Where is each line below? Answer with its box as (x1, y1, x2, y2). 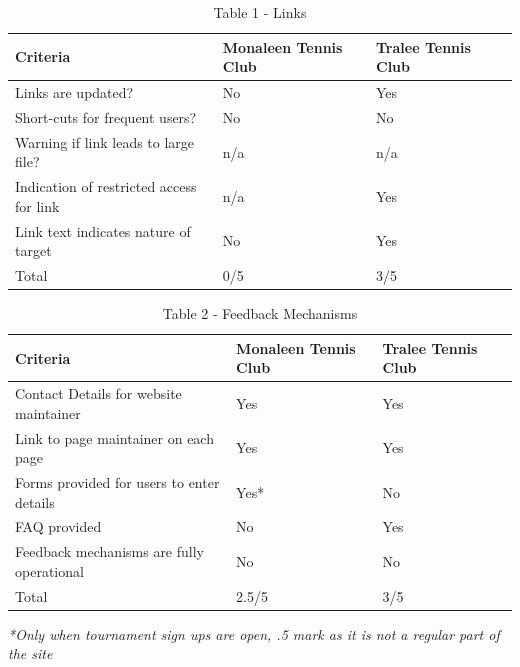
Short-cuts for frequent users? (15, 106, 197, 127)
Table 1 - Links (213, 2, 307, 22)
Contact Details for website (15, 383, 182, 404)
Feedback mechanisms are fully (15, 541, 204, 562)
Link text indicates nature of (15, 220, 191, 241)
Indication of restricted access (15, 176, 197, 197)
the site (8, 643, 53, 664)
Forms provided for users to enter (15, 472, 220, 493)
